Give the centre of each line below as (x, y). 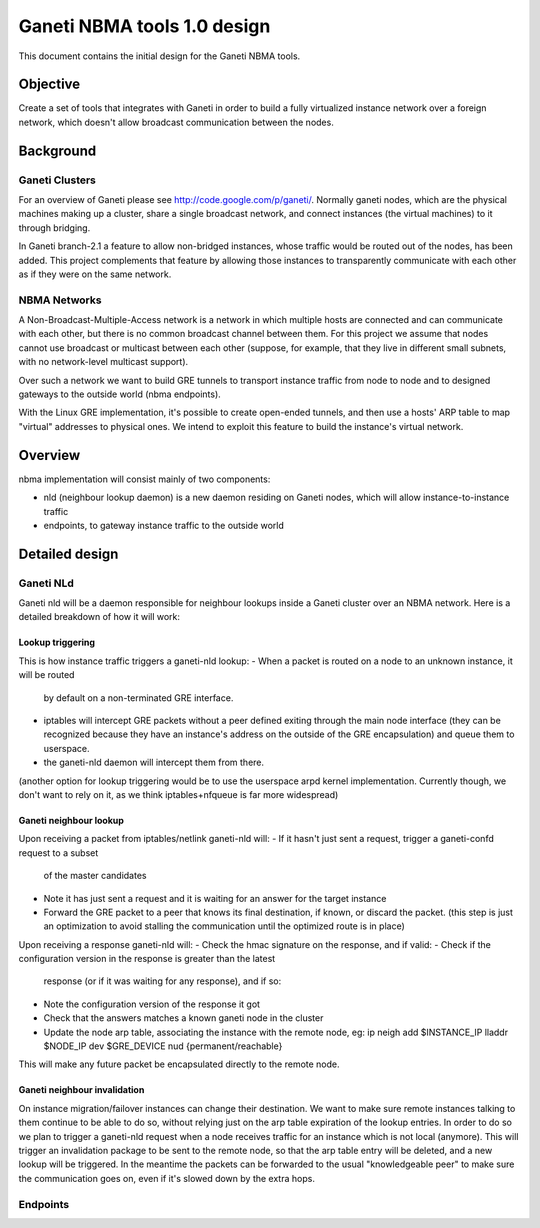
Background (57, 150)
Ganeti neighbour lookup (71, 820)
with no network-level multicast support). (103, 362)
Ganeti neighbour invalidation (81, 1090)
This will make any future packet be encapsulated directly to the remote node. (179, 1064)
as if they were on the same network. (95, 274)
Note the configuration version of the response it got (151, 1004)
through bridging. (54, 227)
